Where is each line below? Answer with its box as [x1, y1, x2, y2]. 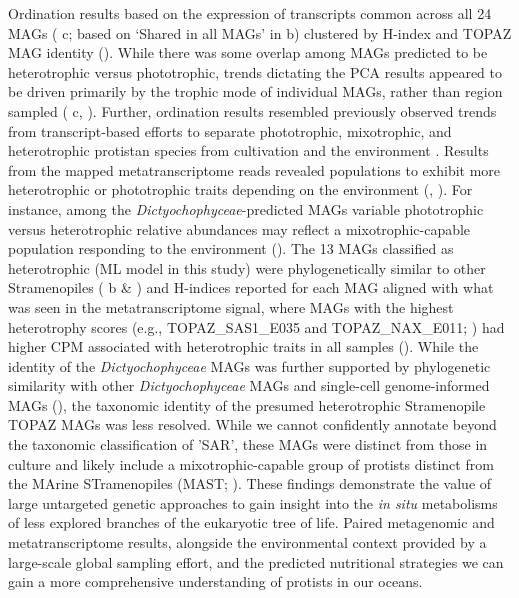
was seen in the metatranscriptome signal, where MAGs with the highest [8, 296, 454, 317]
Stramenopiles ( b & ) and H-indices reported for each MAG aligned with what [8, 277, 494, 298]
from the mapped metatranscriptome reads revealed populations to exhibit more [8, 159, 501, 180]
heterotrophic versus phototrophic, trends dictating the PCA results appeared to [8, 61, 503, 82]
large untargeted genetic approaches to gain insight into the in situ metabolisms [8, 492, 498, 513]
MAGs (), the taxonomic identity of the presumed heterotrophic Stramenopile [8, 394, 486, 415]
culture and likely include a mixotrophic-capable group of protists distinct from [8, 453, 494, 474]
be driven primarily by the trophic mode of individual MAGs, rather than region [8, 81, 503, 102]
